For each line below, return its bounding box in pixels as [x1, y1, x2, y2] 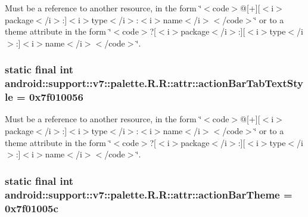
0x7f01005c [5, 200, 58, 215]
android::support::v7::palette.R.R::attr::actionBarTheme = [5, 187, 293, 201]
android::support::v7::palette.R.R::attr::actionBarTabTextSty [5, 76, 303, 91]
